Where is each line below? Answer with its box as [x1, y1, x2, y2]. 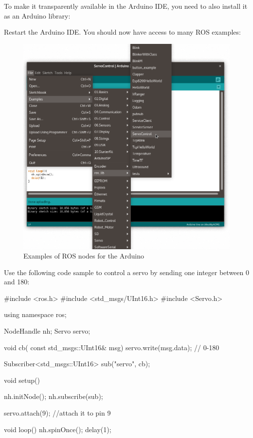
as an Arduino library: [4, 10, 71, 20]
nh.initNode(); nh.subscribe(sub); [4, 391, 103, 401]
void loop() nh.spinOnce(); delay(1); [4, 424, 111, 434]
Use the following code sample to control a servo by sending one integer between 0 [4, 267, 249, 277]
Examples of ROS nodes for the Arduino [23, 251, 144, 261]
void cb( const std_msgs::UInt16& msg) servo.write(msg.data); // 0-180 [4, 342, 219, 352]
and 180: [4, 277, 30, 287]
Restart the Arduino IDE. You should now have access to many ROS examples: [4, 27, 241, 37]
